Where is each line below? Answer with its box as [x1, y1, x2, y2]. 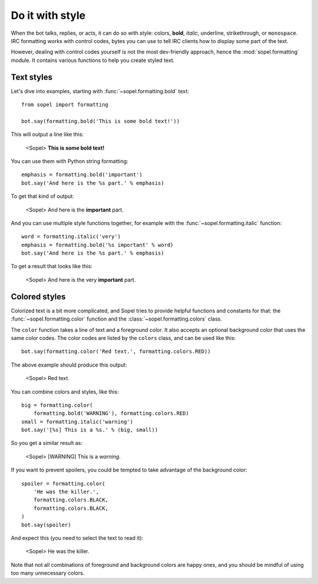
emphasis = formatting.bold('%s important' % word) [21, 242, 174, 248]
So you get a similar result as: [11, 440, 82, 447]
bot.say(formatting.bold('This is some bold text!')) [21, 118, 180, 124]
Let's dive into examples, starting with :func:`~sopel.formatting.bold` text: [11, 87, 190, 94]
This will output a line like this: [11, 131, 84, 138]
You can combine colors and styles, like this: [11, 388, 119, 395]
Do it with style [11, 9, 86, 22]
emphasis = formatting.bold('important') [21, 171, 143, 178]
